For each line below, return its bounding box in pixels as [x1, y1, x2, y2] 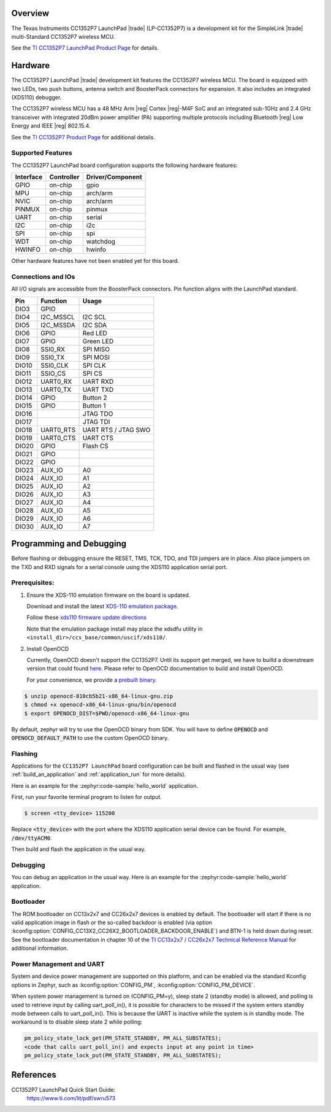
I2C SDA [82, 321, 107, 329]
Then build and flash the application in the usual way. [11, 845, 146, 853]
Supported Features [11, 149, 73, 157]
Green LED [82, 336, 114, 345]
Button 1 [82, 401, 107, 410]
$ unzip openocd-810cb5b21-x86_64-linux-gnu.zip [24, 693, 173, 699]
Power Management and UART [11, 960, 105, 968]
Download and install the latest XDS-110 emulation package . [26, 602, 178, 610]
